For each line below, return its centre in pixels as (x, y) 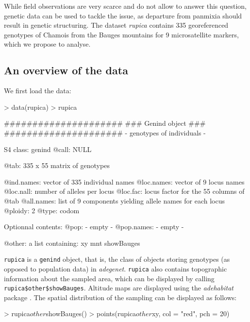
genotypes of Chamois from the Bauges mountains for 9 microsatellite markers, (121, 34)
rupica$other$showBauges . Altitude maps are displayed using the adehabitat (119, 288)
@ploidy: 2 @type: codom (42, 210)
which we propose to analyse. (47, 44)
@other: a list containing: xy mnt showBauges (72, 243)
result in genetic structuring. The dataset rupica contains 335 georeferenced (116, 25)
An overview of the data (66, 70)
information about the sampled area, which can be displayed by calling (109, 278)
